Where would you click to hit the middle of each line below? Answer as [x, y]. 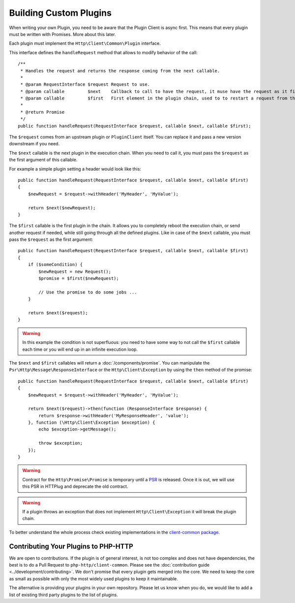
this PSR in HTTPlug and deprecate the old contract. [75, 486]
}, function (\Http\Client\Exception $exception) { [91, 423]
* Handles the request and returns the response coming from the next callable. [120, 71]
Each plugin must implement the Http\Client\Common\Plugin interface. [85, 43]
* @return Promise [43, 112]
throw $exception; [61, 443]
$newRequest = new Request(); [75, 271]
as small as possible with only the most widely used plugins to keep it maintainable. [93, 578]
